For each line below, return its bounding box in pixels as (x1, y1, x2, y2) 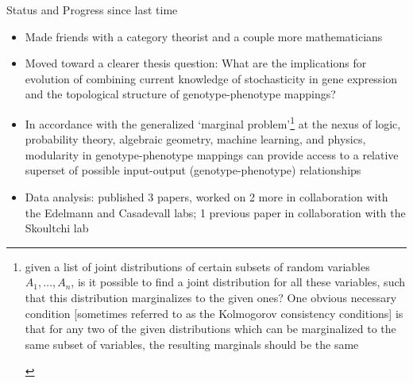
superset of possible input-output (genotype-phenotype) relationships (25, 162, 361, 178)
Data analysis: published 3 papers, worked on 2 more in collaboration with (25, 189, 388, 205)
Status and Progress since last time (6, 2, 178, 17)
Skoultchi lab (25, 220, 89, 236)
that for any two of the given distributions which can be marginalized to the (25, 320, 396, 337)
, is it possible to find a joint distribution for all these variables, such (71, 274, 406, 290)
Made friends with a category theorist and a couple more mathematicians (25, 28, 383, 44)
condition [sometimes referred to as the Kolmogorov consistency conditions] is (25, 304, 403, 321)
